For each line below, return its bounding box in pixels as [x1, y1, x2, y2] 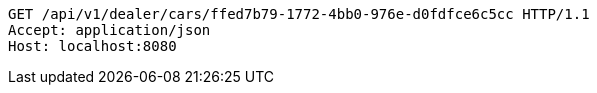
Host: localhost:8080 [8, 38, 177, 54]
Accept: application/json [8, 22, 211, 38]
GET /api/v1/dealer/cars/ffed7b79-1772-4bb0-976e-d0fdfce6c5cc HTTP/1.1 [8, 6, 590, 22]
